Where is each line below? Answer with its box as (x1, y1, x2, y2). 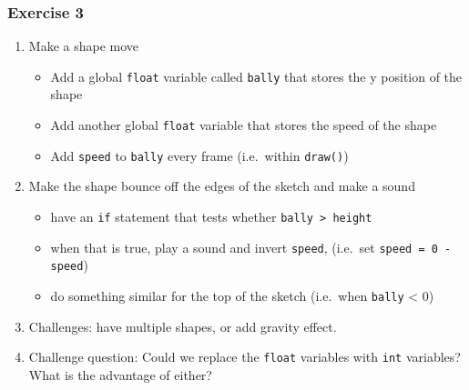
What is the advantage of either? (28, 365, 212, 384)
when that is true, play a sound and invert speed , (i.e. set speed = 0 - (50, 237, 452, 256)
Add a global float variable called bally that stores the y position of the (50, 66, 463, 85)
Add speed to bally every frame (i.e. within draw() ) (50, 145, 349, 165)
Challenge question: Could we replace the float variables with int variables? (28, 347, 461, 366)
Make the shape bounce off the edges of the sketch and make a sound (28, 176, 415, 195)
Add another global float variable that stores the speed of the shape (50, 115, 437, 135)
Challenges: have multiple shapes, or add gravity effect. (28, 316, 337, 335)
